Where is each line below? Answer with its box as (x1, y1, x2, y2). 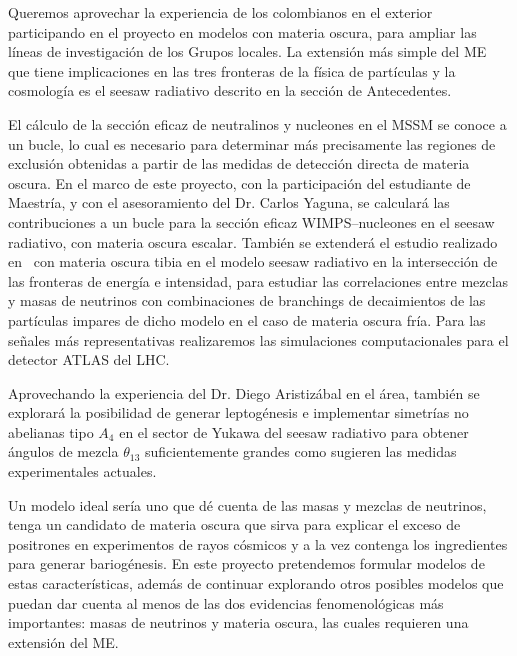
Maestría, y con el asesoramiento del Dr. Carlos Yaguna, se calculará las (8, 192, 450, 213)
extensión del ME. (8, 631, 119, 652)
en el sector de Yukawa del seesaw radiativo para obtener (119, 421, 469, 442)
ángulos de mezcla (8, 441, 119, 462)
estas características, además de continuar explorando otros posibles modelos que (8, 573, 504, 594)
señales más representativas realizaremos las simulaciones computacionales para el (8, 329, 509, 350)
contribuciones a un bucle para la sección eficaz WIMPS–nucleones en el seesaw (8, 211, 495, 232)
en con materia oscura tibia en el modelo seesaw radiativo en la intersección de (8, 251, 498, 272)
